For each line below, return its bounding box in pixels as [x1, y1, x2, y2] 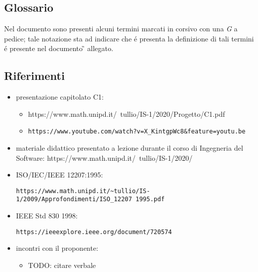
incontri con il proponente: [16, 243, 99, 253]
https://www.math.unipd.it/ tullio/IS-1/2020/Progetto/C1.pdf [28, 108, 225, 119]
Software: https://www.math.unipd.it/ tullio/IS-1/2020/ [16, 152, 193, 163]
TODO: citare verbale [28, 259, 96, 270]
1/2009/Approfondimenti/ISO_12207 [16, 196, 132, 203]
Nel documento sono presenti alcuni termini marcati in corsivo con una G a [4, 23, 238, 34]
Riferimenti [4, 68, 65, 83]
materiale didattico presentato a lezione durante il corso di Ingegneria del [16, 143, 243, 153]
